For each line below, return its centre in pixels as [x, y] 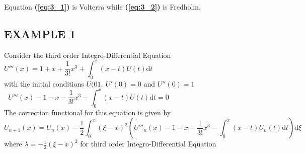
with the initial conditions [44, 83]
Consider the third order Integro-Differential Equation [88, 55]
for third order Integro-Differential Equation [148, 144]
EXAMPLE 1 [40, 33]
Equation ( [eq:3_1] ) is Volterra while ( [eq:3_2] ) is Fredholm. [102, 7]
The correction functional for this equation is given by [88, 112]
